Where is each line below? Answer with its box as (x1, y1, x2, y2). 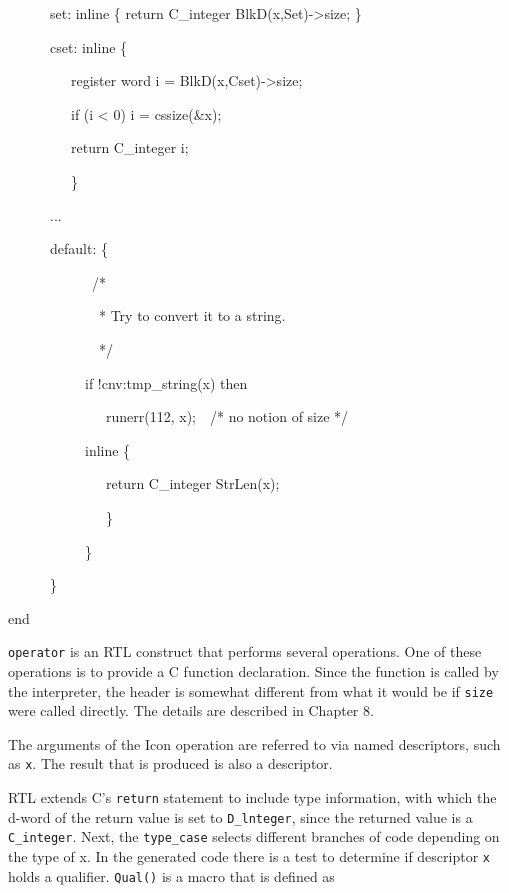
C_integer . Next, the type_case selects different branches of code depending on (8, 826, 500, 847)
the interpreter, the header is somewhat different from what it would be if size (8, 680, 494, 701)
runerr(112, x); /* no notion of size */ (105, 406, 349, 427)
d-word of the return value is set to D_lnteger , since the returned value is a (8, 806, 473, 827)
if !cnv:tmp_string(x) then (84, 372, 248, 393)
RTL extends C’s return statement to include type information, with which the (8, 787, 497, 808)
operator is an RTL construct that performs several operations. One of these (8, 641, 482, 662)
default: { (49, 238, 108, 259)
